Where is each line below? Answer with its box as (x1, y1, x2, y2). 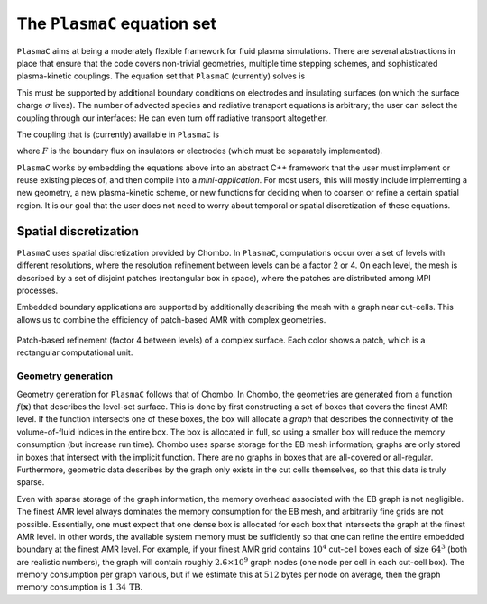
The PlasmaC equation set (16, 14, 216, 33)
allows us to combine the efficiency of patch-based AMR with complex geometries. (16, 314, 326, 325)
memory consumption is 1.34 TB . (16, 581, 143, 592)
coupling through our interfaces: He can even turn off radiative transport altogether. (16, 113, 328, 124)
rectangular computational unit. (16, 347, 133, 358)
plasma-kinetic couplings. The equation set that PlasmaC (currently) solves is (16, 70, 306, 81)
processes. (16, 285, 59, 296)
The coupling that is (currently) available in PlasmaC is (16, 129, 220, 140)
